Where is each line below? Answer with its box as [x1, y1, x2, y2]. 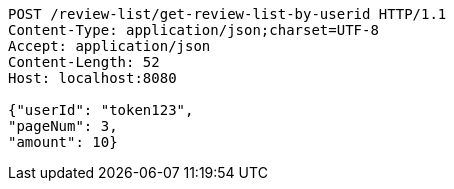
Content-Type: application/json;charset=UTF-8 [8, 22, 379, 38]
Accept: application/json [8, 38, 211, 54]
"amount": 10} [8, 134, 118, 150]
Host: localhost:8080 [8, 70, 177, 86]
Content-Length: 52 [8, 54, 160, 70]
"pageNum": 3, [8, 118, 118, 134]
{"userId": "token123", [8, 102, 194, 118]
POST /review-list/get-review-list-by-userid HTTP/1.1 [8, 6, 447, 22]
